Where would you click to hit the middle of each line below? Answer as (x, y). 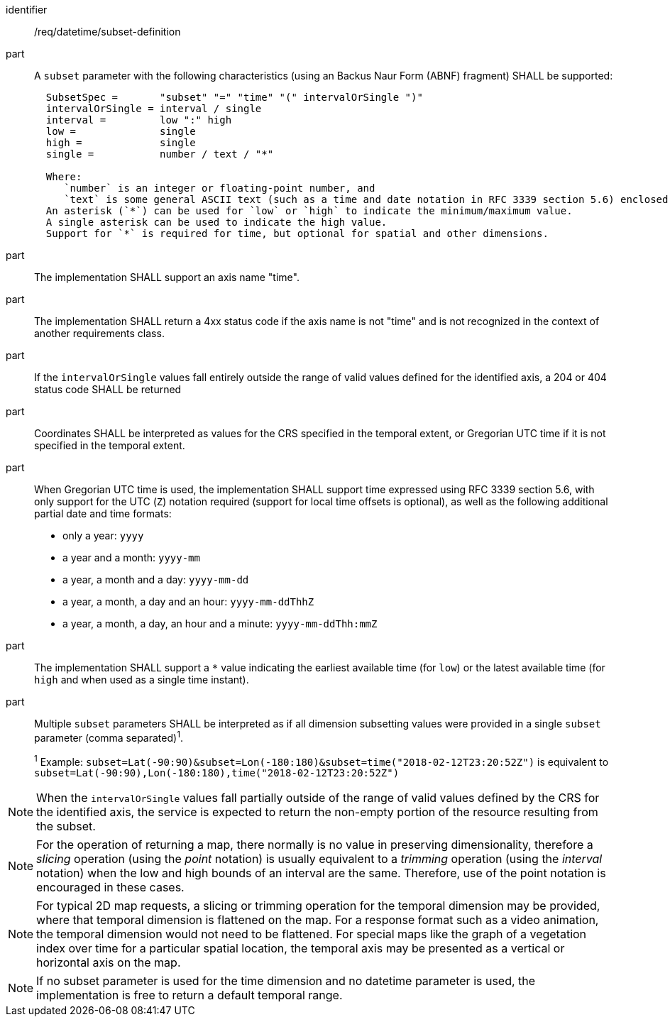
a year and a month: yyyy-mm (131, 557)
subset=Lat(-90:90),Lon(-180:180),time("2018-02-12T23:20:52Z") (217, 773)
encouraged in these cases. (110, 888)
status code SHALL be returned (108, 389)
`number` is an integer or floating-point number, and (220, 188)
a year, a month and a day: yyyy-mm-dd (156, 579)
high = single (121, 143)
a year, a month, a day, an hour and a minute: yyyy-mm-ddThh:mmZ (220, 623)
